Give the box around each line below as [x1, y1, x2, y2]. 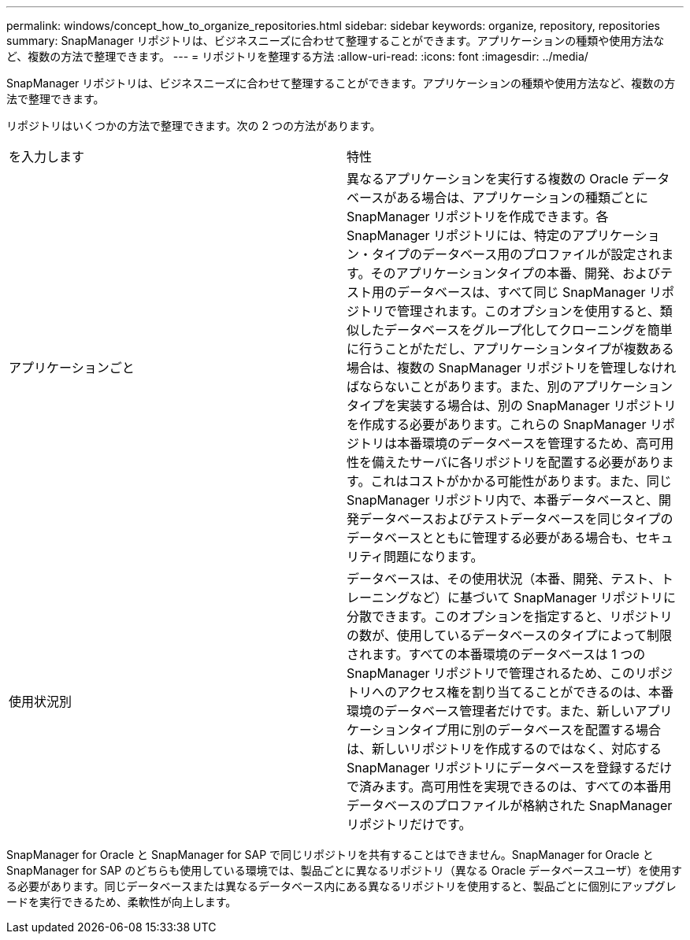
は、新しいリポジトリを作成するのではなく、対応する [347, 741, 662, 757]
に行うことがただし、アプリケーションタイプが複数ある [347, 341, 674, 357]
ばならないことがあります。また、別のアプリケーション [347, 379, 673, 394]
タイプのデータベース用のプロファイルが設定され [372, 246, 662, 262]
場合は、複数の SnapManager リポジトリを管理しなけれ [347, 360, 677, 376]
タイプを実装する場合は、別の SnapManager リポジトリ [347, 398, 677, 413]
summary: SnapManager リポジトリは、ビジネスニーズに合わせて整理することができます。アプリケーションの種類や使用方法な [6, 34, 665, 47]
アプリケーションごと [9, 360, 135, 376]
